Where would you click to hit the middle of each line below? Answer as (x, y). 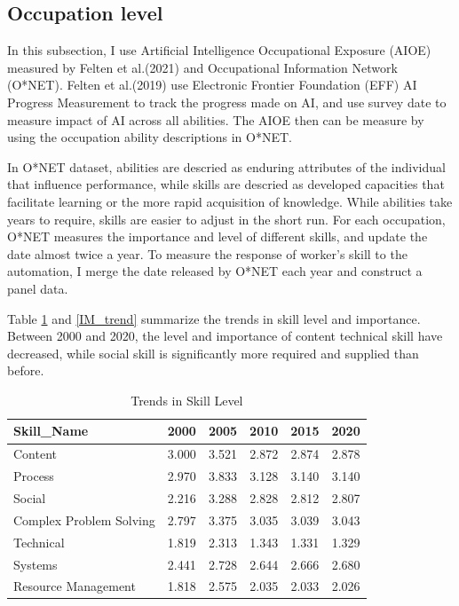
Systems (36, 564)
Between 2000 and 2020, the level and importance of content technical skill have (225, 336)
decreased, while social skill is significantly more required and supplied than (213, 353)
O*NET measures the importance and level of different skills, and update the (218, 236)
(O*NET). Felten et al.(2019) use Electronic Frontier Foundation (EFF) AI (212, 85)
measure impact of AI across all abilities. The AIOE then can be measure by (216, 119)
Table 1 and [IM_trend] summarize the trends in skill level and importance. (214, 318)
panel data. (38, 288)
